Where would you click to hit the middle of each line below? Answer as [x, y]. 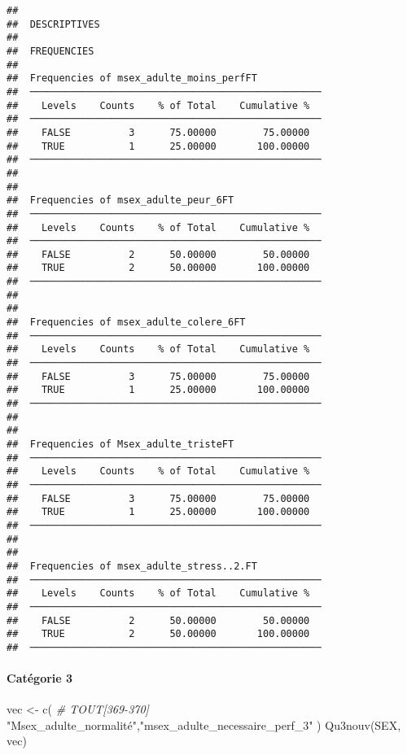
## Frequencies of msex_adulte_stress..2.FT [132, 566]
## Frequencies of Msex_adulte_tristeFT [120, 444]
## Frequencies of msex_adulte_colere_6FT [126, 323]
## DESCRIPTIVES [53, 24]
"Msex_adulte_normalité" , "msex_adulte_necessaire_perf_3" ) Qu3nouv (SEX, [204, 724]
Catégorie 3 [40, 678]
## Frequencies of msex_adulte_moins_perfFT [132, 79]
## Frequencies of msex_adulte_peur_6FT [120, 201]
